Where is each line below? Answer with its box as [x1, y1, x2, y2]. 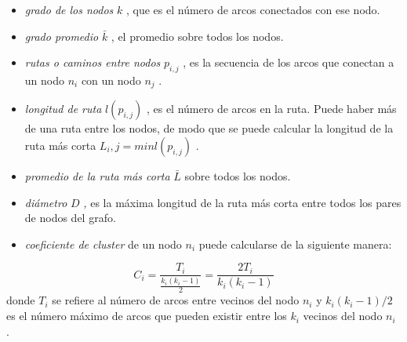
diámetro [24, 194, 67, 210]
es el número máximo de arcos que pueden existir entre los [6, 307, 287, 324]
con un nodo [81, 71, 141, 88]
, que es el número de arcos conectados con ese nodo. [125, 2, 380, 17]
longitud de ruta [24, 100, 102, 117]
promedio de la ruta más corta [24, 168, 170, 184]
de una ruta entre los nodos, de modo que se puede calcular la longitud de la [24, 120, 394, 136]
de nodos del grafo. [24, 209, 116, 226]
